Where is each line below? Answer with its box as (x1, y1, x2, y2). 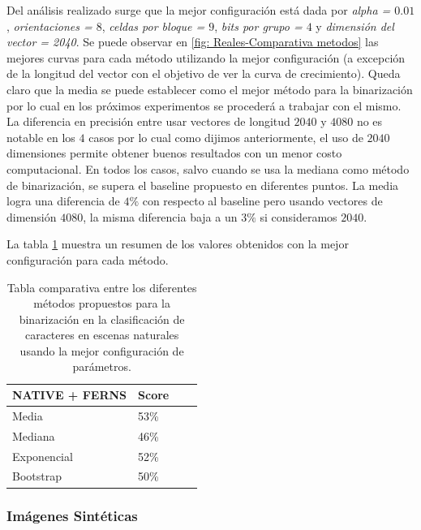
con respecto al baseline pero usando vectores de (142, 192, 383, 209)
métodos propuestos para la (33, 295, 170, 312)
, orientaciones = (6, 17, 92, 34)
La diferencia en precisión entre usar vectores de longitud (6, 113, 290, 130)
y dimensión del (316, 17, 394, 34)
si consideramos (260, 208, 337, 225)
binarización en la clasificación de (19, 310, 185, 327)
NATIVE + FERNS (12, 386, 127, 403)
